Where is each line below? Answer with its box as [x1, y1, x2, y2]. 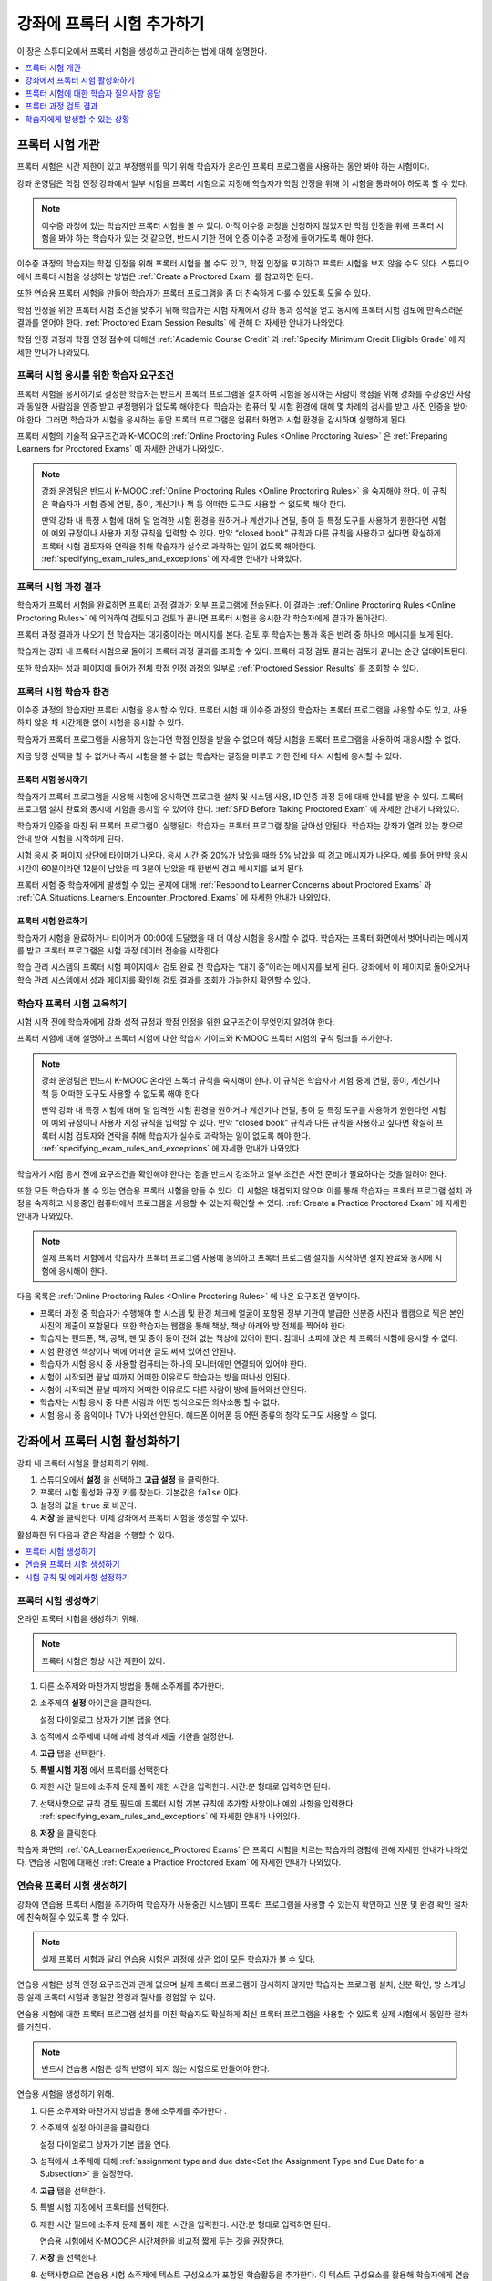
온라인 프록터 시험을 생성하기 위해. [16, 1613, 138, 1624]
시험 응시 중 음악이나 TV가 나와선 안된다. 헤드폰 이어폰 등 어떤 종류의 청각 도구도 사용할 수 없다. [39, 1410, 378, 1421]
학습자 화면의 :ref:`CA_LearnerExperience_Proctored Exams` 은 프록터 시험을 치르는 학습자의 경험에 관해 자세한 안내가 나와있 [16, 1844, 469, 1855]
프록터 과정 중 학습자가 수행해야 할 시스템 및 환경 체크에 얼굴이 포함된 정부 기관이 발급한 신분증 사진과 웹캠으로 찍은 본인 [39, 1307, 465, 1318]
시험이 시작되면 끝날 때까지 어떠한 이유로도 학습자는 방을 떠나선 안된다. [39, 1371, 291, 1382]
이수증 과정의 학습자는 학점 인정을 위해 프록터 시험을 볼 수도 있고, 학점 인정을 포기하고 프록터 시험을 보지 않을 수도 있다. [16, 258, 439, 269]
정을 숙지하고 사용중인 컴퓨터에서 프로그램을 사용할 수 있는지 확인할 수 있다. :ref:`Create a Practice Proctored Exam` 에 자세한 [16, 1198, 468, 1209]
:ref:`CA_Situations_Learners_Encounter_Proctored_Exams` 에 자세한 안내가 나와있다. [16, 892, 332, 903]
